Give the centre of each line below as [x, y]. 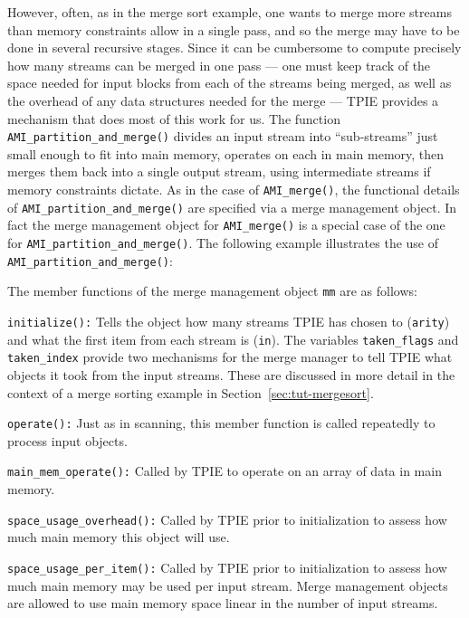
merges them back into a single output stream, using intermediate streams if [219, 171]
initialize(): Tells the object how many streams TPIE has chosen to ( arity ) [229, 321]
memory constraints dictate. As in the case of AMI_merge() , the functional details [234, 189]
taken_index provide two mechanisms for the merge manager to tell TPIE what [230, 357]
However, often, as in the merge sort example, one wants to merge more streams [230, 12]
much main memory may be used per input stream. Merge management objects [228, 585]
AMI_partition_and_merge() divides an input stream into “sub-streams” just [223, 136]
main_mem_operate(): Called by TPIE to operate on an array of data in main [225, 471]
